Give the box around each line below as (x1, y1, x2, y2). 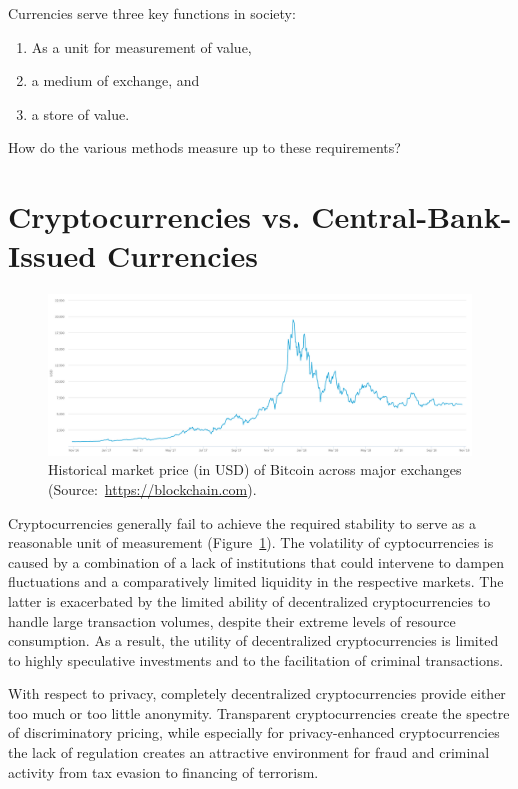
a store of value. (31, 103, 130, 124)
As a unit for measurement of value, (31, 36, 252, 57)
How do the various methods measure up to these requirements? (8, 137, 401, 158)
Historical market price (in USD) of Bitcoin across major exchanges (48, 459, 462, 480)
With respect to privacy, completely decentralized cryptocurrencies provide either (8, 683, 506, 704)
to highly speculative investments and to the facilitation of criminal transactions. (8, 649, 504, 670)
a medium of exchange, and (31, 70, 200, 91)
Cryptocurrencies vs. (8, 196, 301, 237)
